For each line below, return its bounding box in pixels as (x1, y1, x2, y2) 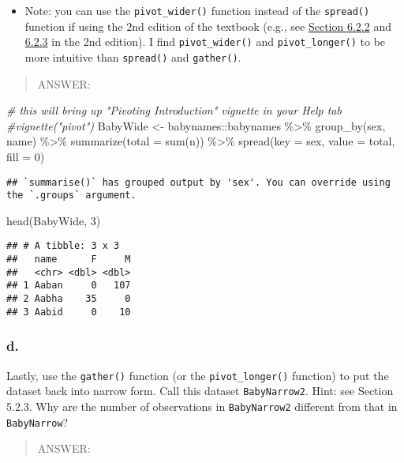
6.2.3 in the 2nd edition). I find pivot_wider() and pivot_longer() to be (24, 33, 386, 50)
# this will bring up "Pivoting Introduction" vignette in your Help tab (6, 102, 342, 119)
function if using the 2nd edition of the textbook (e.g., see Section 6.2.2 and (24, 17, 391, 34)
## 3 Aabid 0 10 (6, 306, 131, 318)
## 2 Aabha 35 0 (6, 293, 131, 305)
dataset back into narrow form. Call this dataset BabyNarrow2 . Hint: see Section (6, 382, 394, 399)
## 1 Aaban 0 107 (6, 280, 131, 292)
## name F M (6, 254, 131, 265)
